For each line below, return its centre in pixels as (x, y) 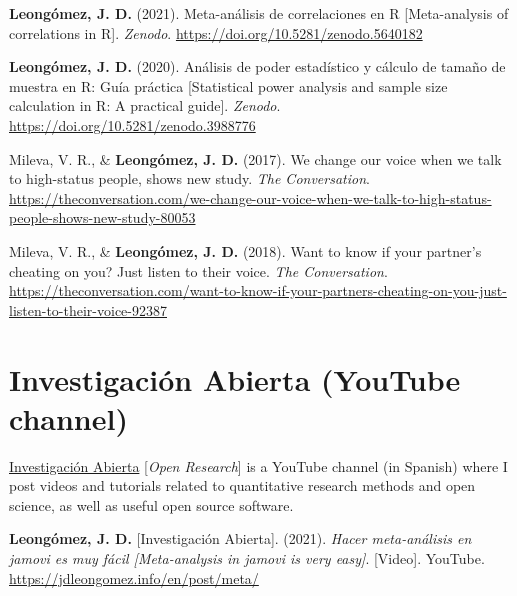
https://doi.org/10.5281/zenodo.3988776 (132, 124)
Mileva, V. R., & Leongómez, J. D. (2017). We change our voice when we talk (255, 158)
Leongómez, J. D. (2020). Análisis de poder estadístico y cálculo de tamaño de (257, 66)
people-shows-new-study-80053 (102, 217)
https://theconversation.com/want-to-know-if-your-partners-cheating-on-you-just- (258, 290)
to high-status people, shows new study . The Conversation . (189, 178)
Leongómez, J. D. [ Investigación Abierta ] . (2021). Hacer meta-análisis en (240, 538)
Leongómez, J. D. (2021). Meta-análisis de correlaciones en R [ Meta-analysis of (259, 13)
